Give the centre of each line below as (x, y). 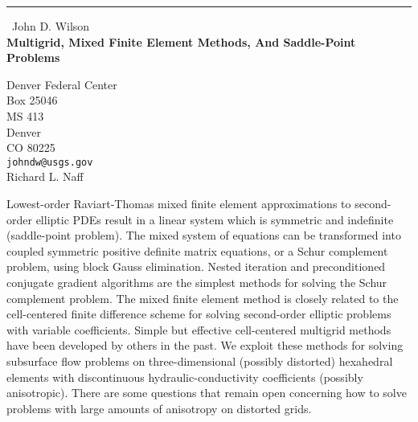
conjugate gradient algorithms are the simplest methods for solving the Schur (197, 282)
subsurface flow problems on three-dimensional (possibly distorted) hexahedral (200, 361)
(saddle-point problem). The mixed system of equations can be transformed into (204, 235)
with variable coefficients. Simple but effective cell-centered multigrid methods (199, 329)
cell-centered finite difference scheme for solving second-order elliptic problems (199, 314)
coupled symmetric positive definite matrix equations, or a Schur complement (197, 250)
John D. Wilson (51, 26)
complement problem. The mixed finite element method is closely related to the (203, 298)
